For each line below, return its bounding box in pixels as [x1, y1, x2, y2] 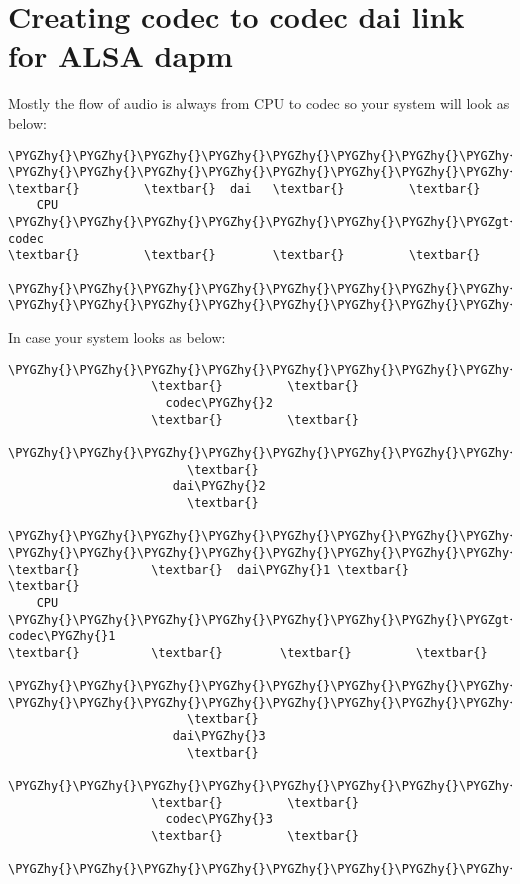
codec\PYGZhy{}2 [165, 395, 273, 410]
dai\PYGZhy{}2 [172, 479, 266, 494]
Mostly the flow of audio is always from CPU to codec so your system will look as [8, 93, 510, 114]
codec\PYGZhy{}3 [165, 812, 273, 827]
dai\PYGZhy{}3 [172, 729, 266, 744]
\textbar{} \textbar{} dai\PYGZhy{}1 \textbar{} [8, 562, 409, 577]
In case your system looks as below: [8, 327, 226, 348]
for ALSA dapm [8, 35, 233, 76]
